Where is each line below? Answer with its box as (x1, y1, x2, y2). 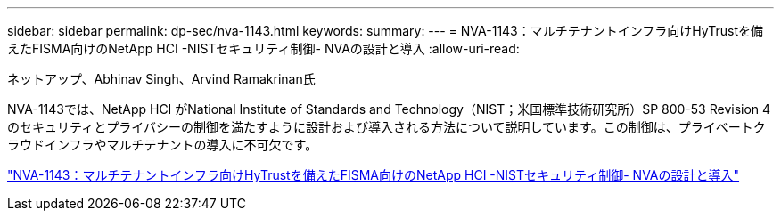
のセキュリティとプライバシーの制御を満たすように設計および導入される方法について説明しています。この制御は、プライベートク (7, 119, 766, 134)
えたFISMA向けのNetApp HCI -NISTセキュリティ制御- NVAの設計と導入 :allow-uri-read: (7, 41, 520, 56)
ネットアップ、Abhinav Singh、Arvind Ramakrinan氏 (7, 71, 316, 86)
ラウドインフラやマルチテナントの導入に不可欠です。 (7, 137, 318, 152)
